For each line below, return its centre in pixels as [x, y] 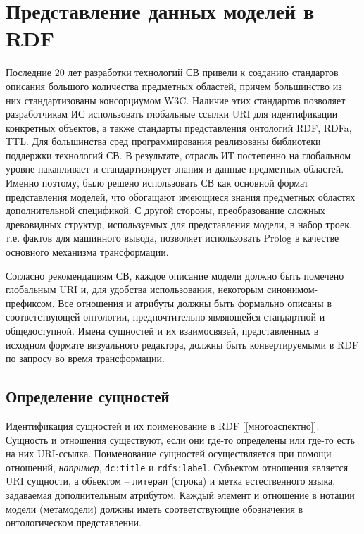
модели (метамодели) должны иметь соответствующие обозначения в [155, 508]
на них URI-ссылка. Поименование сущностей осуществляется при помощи [169, 453]
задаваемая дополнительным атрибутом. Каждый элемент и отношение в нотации [180, 495]
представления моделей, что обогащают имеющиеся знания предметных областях [181, 196]
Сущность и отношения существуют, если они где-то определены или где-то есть [180, 439]
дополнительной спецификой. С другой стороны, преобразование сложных [165, 210]
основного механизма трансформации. [87, 252]
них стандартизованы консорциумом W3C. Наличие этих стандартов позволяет [176, 100]
